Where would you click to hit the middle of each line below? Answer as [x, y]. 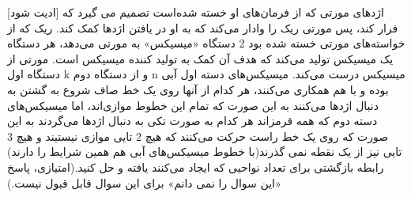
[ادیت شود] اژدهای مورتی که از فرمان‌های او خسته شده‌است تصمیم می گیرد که [196, 12]
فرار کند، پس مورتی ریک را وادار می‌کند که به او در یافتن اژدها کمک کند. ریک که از [203, 27]
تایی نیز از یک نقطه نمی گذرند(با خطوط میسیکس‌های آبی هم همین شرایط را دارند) [205, 152]
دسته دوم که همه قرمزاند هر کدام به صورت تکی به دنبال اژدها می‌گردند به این [192, 121]
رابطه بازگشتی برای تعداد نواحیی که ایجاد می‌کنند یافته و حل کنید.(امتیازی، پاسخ [196, 167]
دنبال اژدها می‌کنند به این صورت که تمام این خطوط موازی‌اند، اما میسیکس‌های [193, 105]
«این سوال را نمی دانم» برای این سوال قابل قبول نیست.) [144, 182]
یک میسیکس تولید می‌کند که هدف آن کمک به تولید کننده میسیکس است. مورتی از [200, 58]
